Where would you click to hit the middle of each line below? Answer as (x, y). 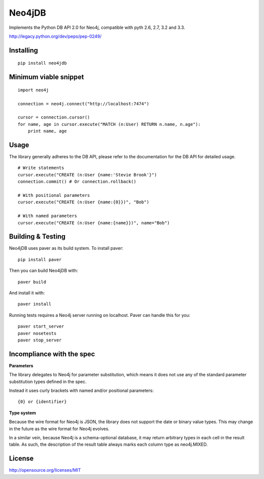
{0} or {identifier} (42, 402)
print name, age (47, 131)
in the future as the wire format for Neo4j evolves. (59, 429)
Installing (24, 50)
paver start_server (41, 326)
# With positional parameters (54, 195)
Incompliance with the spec (52, 354)
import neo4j (33, 90)
